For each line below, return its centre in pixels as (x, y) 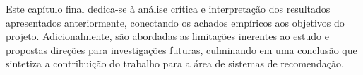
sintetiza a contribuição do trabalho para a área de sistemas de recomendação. (175, 63)
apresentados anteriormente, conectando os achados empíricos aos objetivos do (175, 22)
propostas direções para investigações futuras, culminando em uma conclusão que (181, 49)
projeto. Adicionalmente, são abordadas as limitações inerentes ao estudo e (167, 36)
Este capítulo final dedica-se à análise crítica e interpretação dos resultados (168, 8)
